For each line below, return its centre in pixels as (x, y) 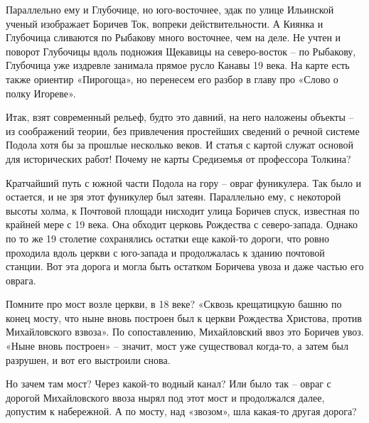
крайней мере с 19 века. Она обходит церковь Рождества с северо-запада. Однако (182, 224)
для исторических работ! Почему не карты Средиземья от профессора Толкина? (178, 158)
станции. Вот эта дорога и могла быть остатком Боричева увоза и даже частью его (185, 266)
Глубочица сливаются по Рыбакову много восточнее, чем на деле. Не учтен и (173, 37)
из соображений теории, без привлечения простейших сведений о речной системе (183, 130)
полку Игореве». (41, 93)
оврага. (21, 280)
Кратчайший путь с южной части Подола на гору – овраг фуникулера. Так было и (184, 182)
